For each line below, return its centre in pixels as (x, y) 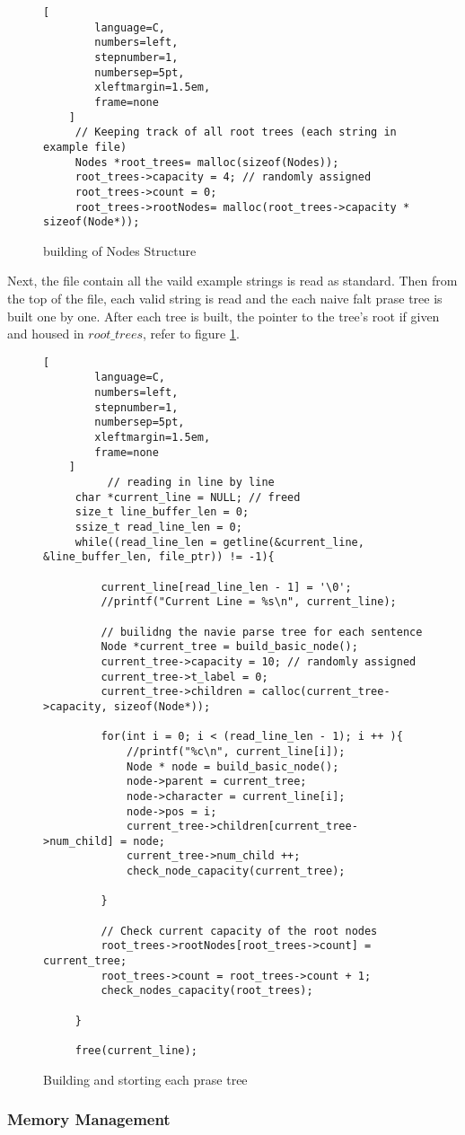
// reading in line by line (191, 483)
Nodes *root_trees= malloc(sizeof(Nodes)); (207, 162)
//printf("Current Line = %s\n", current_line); (249, 602)
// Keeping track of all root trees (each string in (236, 132)
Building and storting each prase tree (145, 1079)
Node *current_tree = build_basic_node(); (229, 647)
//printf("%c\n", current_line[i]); (236, 751)
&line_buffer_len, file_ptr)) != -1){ (159, 557)
